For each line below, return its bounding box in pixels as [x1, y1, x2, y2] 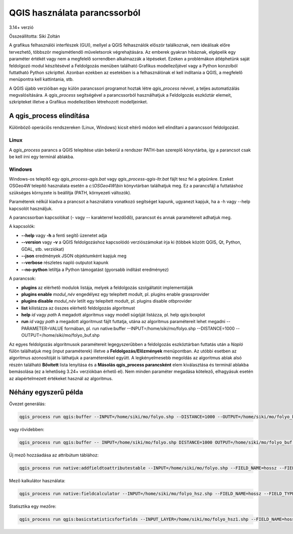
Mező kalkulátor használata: [9, 478, 65, 484]
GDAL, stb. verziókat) [21, 246, 64, 252]
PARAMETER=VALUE [21, 325, 63, 331]
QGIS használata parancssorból [9, 7, 141, 18]
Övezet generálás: [9, 401, 46, 407]
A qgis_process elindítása [9, 112, 90, 120]
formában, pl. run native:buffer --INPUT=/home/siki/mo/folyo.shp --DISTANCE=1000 [64, 325, 235, 331]
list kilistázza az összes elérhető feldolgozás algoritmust [21, 305, 135, 311]
